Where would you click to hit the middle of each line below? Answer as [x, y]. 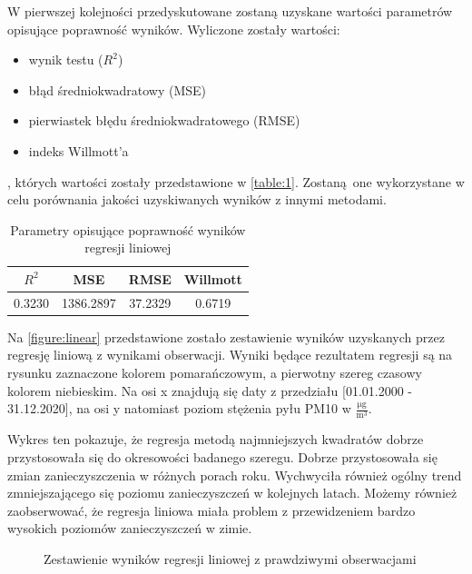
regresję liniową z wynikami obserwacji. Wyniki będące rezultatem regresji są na [230, 355]
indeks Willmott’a [79, 150]
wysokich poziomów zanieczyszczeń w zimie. [130, 528]
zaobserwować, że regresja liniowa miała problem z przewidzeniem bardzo [211, 510]
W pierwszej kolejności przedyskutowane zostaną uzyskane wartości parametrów [230, 11]
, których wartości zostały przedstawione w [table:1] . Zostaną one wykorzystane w [236, 181]
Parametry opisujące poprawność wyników [128, 229]
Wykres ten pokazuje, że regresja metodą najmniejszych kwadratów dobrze [216, 439]
